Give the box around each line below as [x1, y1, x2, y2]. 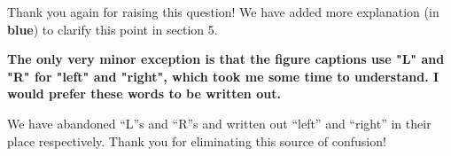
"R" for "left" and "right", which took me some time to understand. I [7, 66, 439, 85]
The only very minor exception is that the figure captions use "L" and [7, 50, 445, 68]
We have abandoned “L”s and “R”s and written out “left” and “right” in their [7, 113, 432, 132]
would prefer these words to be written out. [7, 84, 281, 103]
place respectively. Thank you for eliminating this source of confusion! [7, 131, 386, 150]
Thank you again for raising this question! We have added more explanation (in [7, 3, 439, 20]
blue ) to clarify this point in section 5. [7, 19, 218, 38]
